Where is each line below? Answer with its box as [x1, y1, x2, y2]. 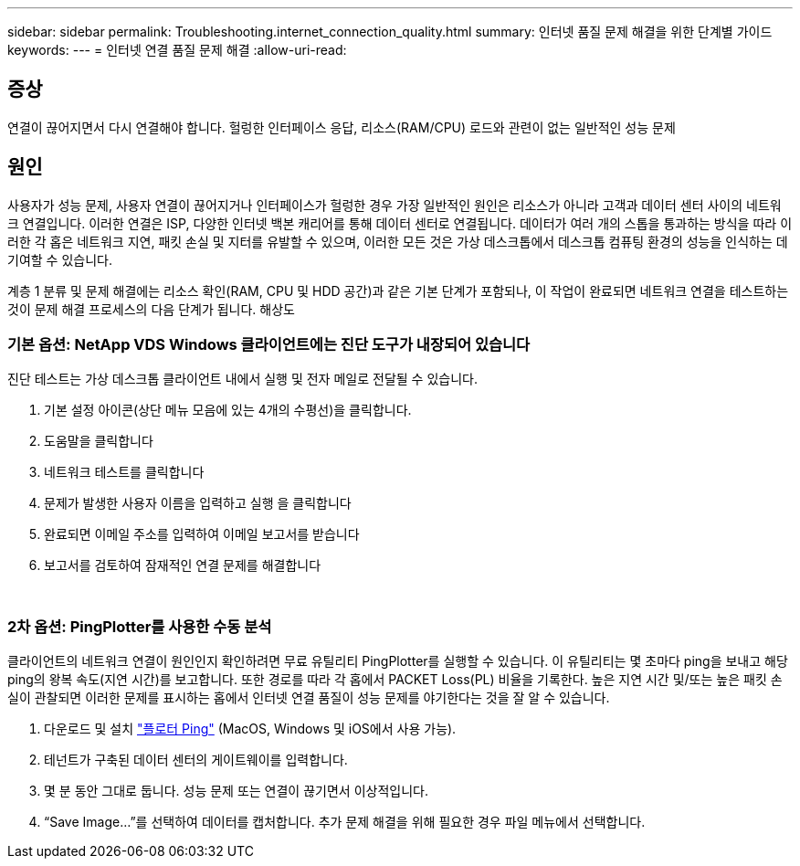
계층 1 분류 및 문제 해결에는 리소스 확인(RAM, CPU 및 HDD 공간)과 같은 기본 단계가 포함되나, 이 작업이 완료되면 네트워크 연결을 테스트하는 [7, 282, 789, 299]
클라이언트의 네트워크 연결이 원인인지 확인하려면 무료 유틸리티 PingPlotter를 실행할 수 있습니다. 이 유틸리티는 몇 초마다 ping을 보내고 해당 [7, 653, 788, 670]
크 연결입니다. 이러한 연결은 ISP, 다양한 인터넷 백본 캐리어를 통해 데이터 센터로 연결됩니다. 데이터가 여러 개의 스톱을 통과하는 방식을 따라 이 [7, 215, 793, 231]
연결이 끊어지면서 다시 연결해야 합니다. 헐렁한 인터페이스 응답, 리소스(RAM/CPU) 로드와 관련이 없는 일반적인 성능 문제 [7, 119, 676, 135]
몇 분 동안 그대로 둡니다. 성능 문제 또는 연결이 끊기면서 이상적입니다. [44, 783, 428, 799]
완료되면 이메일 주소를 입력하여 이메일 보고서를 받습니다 [44, 526, 360, 543]
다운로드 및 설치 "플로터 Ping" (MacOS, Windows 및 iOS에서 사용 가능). [44, 721, 457, 737]
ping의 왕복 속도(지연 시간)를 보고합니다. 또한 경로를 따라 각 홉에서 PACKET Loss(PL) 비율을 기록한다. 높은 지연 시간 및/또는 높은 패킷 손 [7, 671, 783, 688]
